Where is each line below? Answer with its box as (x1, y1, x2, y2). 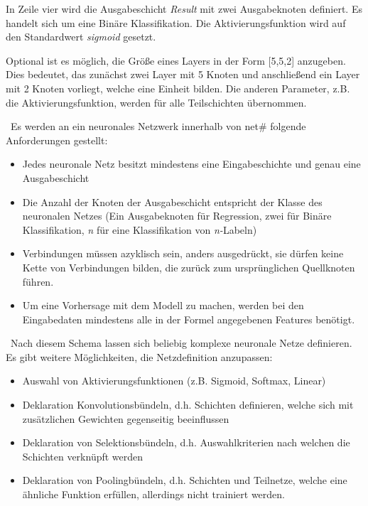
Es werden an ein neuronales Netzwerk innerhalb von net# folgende (10, 119, 306, 134)
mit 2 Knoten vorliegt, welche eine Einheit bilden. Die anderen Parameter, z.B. (6, 80, 350, 95)
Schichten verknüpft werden (22, 448, 144, 463)
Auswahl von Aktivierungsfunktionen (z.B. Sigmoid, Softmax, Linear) (22, 373, 326, 388)
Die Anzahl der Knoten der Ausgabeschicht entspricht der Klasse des (22, 194, 323, 209)
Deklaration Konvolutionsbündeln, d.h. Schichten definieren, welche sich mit (22, 397, 354, 412)
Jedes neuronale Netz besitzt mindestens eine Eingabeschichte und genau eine (22, 156, 361, 171)
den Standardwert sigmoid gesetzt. (6, 29, 156, 44)
